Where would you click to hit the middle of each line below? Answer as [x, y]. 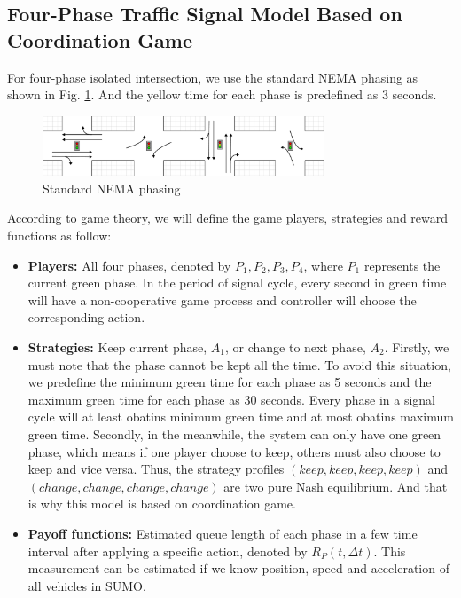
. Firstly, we [417, 346]
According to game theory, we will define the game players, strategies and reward [228, 218]
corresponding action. [86, 317]
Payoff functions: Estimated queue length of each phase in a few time [223, 533]
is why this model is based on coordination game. [162, 504]
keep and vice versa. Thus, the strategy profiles [156, 469]
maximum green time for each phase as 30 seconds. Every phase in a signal [232, 399]
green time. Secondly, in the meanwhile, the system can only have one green [234, 433]
